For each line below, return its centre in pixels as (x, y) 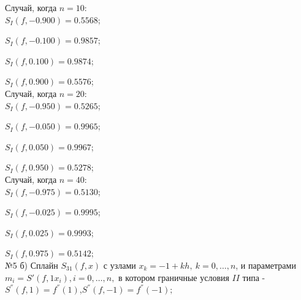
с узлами (120, 265)
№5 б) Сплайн (32, 265)
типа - (254, 277)
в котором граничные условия (174, 277)
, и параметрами (266, 265)
